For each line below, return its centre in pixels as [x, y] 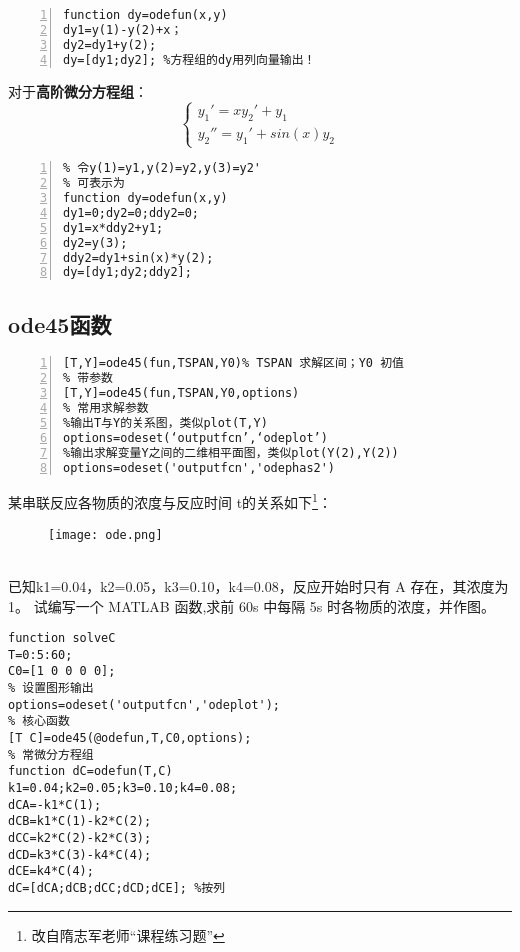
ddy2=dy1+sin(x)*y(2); [138, 257]
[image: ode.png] [105, 534]
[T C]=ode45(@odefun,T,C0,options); [130, 738]
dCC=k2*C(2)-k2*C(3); [80, 838]
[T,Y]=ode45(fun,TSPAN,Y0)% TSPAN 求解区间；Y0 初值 [233, 363]
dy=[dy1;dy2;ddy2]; [127, 272]
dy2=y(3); [95, 242]
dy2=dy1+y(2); [110, 44]
